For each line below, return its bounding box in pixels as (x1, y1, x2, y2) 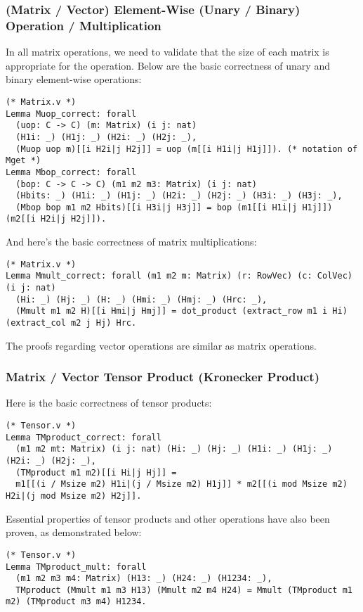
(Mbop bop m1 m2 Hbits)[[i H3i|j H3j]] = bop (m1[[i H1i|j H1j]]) (15, 202, 333, 212)
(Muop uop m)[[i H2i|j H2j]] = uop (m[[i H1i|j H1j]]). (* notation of (15, 144, 358, 154)
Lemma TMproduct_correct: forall (6, 432, 161, 442)
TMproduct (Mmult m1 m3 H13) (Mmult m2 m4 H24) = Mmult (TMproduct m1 (15, 585, 352, 595)
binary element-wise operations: (6, 72, 142, 87)
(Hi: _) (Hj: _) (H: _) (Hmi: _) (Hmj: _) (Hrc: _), (15, 294, 268, 305)
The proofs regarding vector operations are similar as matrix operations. (6, 338, 317, 352)
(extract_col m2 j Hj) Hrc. (6, 318, 137, 329)
